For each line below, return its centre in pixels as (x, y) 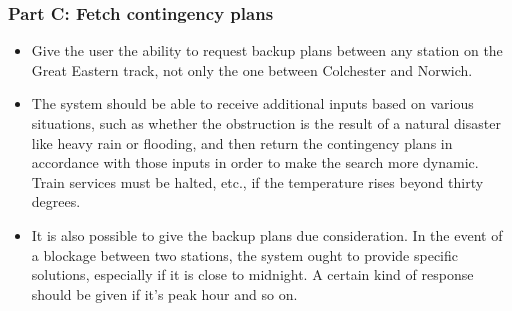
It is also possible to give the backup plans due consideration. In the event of (267, 234)
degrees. (56, 201)
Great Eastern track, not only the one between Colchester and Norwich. (252, 69)
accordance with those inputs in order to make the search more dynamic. (255, 162)
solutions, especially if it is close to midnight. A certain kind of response (252, 274)
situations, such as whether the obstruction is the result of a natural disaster (266, 123)
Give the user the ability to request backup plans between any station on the (267, 50)
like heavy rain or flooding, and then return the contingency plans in (242, 142)
